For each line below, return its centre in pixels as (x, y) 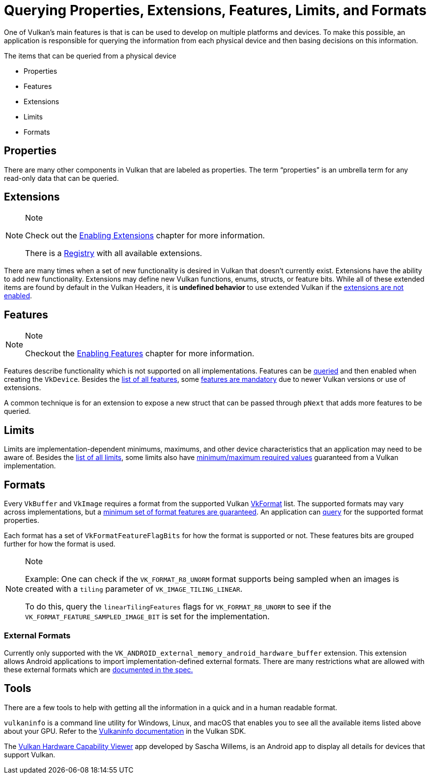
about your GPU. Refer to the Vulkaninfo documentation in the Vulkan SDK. (125, 731)
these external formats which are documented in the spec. (99, 669)
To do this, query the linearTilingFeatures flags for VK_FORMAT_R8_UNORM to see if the (178, 606)
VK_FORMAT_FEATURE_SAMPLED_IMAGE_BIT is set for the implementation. (147, 616)
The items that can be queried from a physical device (90, 56)
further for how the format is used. (60, 544)
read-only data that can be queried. (61, 178)
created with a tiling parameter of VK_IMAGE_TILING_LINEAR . (134, 589)
